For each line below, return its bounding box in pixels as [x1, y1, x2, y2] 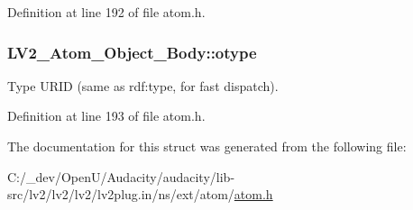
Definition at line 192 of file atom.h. [7, 3, 206, 21]
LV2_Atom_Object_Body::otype [7, 41, 257, 63]
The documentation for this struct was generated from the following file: [7, 137, 407, 155]
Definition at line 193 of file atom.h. [7, 106, 206, 125]
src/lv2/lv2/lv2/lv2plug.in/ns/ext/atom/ [7, 185, 234, 204]
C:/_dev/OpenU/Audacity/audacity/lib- [7, 167, 235, 186]
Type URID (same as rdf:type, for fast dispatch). [7, 76, 279, 95]
